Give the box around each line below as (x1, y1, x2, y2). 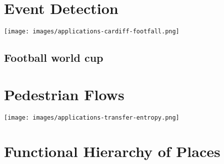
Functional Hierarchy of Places (4, 141, 220, 161)
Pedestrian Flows (4, 84, 124, 104)
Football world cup (4, 50, 103, 65)
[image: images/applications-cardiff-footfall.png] (4, 28, 179, 35)
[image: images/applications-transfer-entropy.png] (4, 114, 179, 121)
